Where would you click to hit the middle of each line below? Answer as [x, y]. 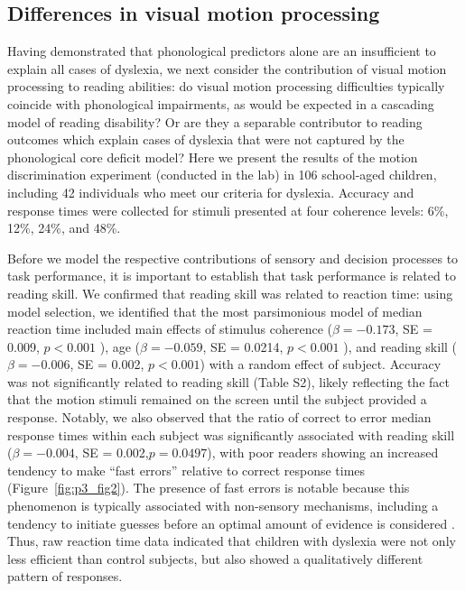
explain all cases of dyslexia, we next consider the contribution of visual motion [227, 68]
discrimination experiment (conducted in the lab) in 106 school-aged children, [222, 175]
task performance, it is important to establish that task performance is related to [232, 276]
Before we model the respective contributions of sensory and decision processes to [233, 258]
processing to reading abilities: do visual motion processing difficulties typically [226, 86]
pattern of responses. [65, 576]
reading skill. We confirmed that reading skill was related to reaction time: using [230, 293]
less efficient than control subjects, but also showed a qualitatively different [215, 558]
